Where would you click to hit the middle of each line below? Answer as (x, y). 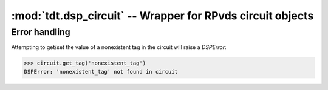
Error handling (41, 32)
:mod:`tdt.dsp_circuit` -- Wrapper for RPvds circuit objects (162, 16)
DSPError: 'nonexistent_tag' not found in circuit (101, 72)
